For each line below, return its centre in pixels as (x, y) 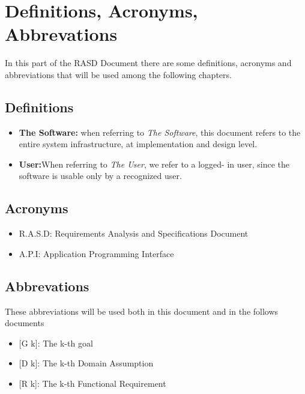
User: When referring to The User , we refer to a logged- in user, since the (154, 164)
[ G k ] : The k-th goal (56, 343)
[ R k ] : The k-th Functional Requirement (92, 383)
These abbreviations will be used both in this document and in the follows (142, 311)
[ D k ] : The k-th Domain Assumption (86, 363)
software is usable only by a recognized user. (100, 176)
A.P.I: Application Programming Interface (96, 253)
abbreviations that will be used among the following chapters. (118, 74)
